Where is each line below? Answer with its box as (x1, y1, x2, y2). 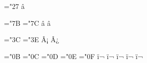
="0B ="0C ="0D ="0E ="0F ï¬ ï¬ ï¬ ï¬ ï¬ (4, 51, 143, 61)
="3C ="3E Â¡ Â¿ (4, 34, 59, 45)
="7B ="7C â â (4, 17, 51, 28)
